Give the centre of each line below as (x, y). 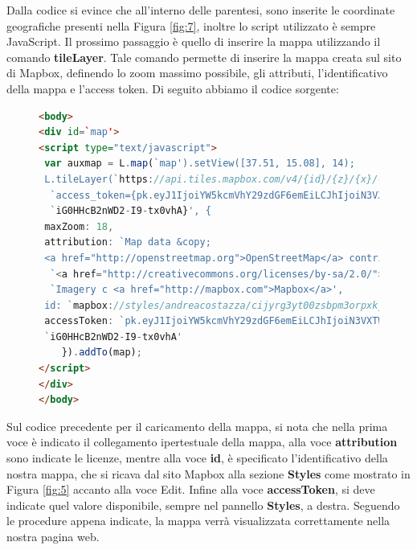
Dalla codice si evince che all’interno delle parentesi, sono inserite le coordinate (201, 10)
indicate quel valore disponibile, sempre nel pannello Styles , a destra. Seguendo (203, 505)
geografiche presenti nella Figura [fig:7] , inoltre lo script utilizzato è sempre (191, 25)
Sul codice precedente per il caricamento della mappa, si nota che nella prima (197, 426)
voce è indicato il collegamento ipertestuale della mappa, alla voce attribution (202, 442)
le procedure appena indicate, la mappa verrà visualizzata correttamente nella (198, 521)
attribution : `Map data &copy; (128, 242)
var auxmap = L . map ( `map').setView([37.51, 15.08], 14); (200, 164)
